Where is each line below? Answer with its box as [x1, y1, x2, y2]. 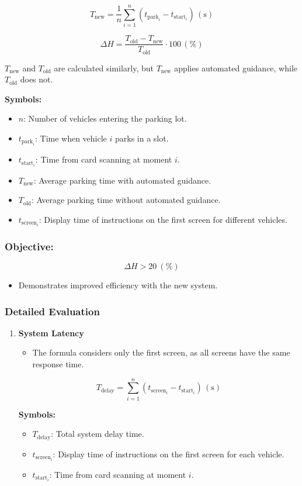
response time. [32, 358, 84, 370]
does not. [20, 73, 53, 85]
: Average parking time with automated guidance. [33, 174, 211, 186]
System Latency [18, 326, 84, 339]
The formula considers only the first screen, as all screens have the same [32, 346, 290, 359]
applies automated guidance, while [174, 61, 298, 74]
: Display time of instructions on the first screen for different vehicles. [39, 213, 287, 225]
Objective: [5, 239, 54, 253]
